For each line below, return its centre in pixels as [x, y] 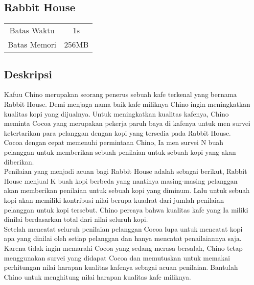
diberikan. [19, 161]
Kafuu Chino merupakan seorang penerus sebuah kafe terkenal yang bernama [120, 94]
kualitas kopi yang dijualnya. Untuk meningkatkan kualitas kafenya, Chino [116, 113]
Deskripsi [28, 74]
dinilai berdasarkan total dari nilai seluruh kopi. [76, 219]
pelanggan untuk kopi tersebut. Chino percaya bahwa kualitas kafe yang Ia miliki [126, 209]
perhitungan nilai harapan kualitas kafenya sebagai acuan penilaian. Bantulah [121, 267]
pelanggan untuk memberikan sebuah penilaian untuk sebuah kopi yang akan [120, 152]
